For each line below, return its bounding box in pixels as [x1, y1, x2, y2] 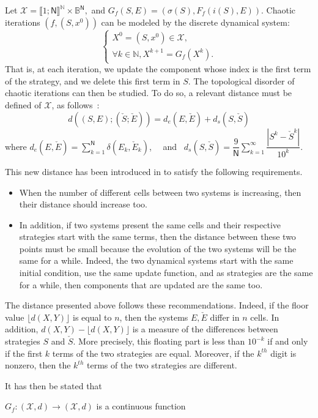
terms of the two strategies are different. [86, 359, 237, 371]
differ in [210, 310, 240, 323]
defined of [5, 98, 42, 111]
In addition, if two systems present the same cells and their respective [19, 218, 281, 231]
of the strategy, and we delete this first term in [5, 74, 180, 87]
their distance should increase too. [19, 198, 147, 211]
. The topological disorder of [188, 74, 295, 87]
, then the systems [119, 310, 188, 323]
